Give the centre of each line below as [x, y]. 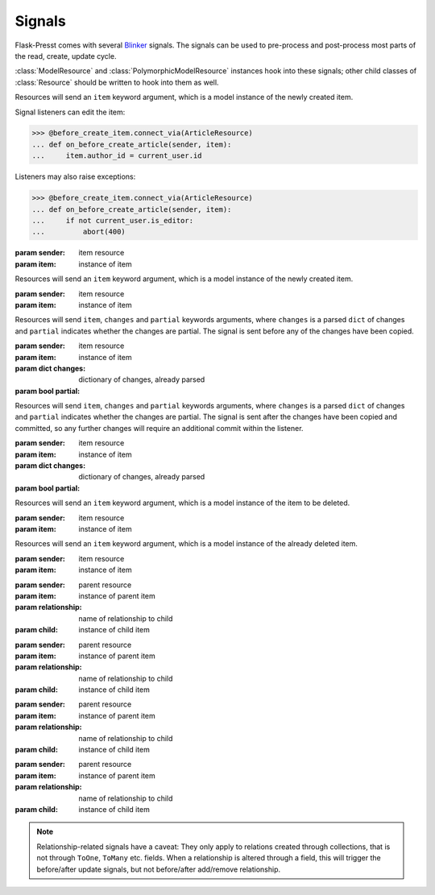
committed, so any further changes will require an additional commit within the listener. [159, 428]
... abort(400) [79, 232]
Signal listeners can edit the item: [70, 112]
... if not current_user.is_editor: [112, 221]
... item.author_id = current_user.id [117, 156]
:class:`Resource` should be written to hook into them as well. [117, 82]
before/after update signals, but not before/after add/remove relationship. [159, 869]
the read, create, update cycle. [66, 56]
